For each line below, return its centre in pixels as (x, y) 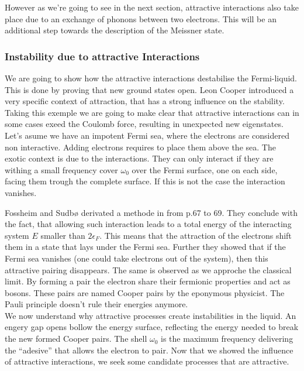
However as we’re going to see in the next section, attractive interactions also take (152, 7)
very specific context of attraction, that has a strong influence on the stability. (145, 101)
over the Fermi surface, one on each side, (205, 169)
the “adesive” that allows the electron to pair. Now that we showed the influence (149, 350)
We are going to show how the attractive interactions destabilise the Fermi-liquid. (151, 78)
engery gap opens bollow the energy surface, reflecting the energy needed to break (152, 327)
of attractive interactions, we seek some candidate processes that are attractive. (147, 361)
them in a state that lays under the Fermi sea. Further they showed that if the (145, 247)
